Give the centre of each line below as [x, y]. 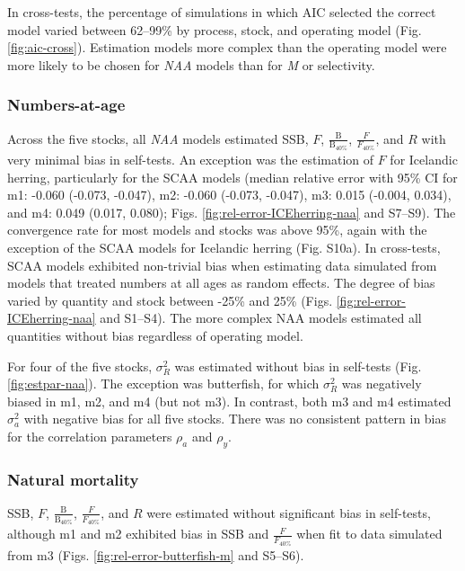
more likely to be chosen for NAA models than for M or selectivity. [191, 64]
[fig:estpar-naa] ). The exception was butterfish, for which [163, 384]
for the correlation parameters [90, 436]
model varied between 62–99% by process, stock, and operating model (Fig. [215, 29]
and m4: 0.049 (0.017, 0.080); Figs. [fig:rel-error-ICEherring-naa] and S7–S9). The [232, 212]
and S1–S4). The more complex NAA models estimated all [261, 318]
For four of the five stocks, [80, 366]
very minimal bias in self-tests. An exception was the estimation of [191, 160]
